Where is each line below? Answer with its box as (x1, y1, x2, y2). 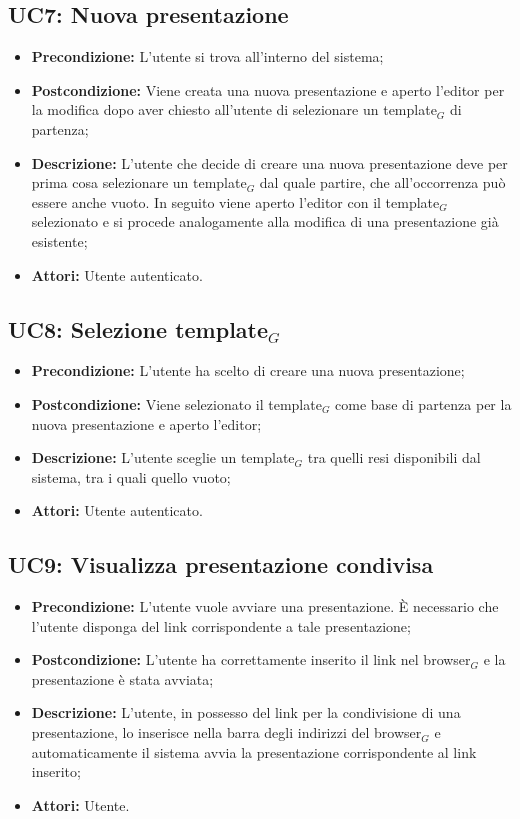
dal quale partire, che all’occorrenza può (259, 172, 506, 193)
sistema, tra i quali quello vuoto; (31, 466, 231, 487)
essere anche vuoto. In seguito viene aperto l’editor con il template (31, 191, 440, 212)
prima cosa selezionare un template (31, 172, 247, 193)
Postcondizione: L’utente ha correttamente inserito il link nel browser (31, 649, 471, 670)
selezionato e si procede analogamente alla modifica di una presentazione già (31, 211, 499, 232)
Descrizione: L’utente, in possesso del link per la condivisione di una (31, 702, 461, 723)
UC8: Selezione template (8, 313, 269, 344)
